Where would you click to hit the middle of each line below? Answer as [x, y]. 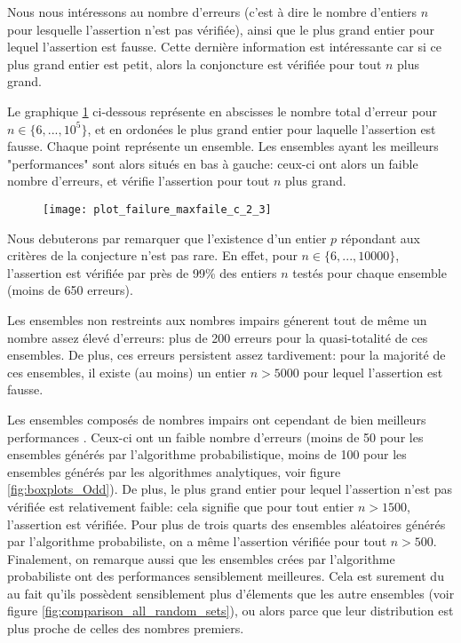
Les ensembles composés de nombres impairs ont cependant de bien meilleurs [217, 419]
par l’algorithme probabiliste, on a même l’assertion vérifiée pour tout [197, 541]
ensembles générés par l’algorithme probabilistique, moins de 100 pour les [207, 454]
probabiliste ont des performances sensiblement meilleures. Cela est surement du [226, 576]
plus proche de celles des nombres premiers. [126, 628]
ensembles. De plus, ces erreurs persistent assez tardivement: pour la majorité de [227, 355]
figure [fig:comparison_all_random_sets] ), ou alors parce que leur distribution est [230, 611]
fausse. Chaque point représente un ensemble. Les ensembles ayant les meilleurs [223, 146]
